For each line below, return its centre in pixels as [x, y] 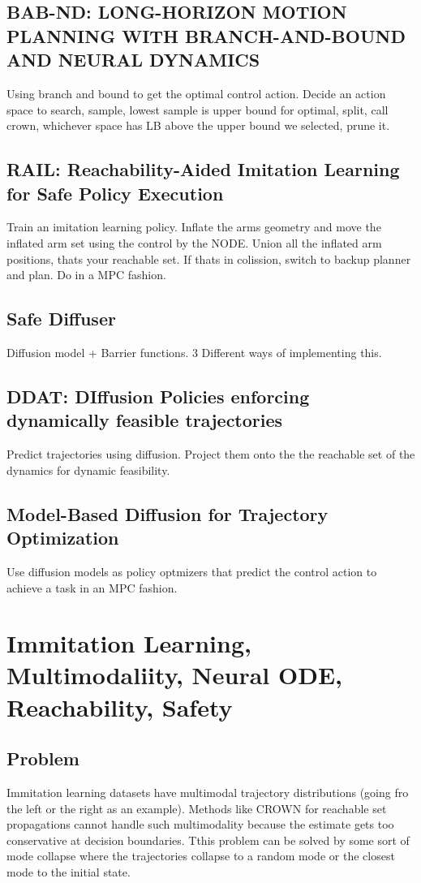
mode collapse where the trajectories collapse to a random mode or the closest [201, 856]
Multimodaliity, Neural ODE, [175, 675]
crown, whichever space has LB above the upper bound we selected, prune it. [198, 125]
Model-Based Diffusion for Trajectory [168, 513]
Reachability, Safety [120, 706]
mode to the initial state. [69, 872]
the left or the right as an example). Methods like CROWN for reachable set [197, 808]
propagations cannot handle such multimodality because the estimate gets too [200, 824]
